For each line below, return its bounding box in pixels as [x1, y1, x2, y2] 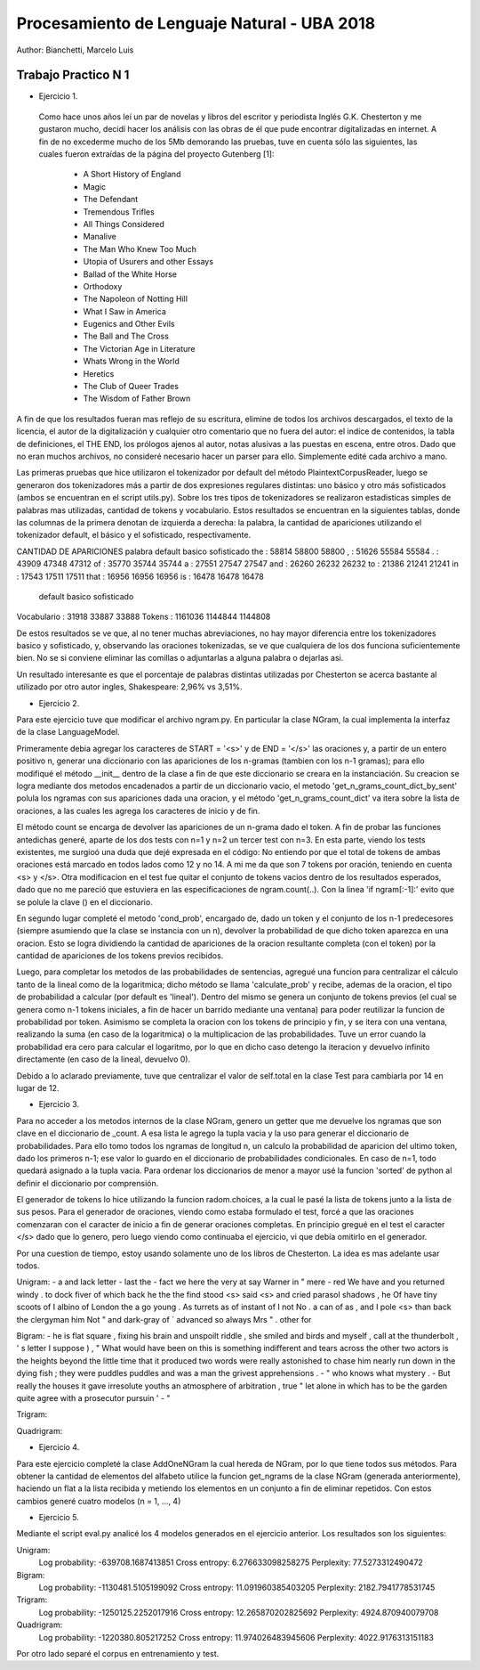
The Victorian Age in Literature [83, 343, 196, 354]
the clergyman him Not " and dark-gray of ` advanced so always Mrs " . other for [16, 1314, 312, 1324]
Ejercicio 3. [38, 1099, 80, 1110]
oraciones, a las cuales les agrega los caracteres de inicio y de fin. [16, 805, 260, 816]
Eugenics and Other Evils [83, 319, 175, 330]
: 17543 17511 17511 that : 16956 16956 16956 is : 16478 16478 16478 [16, 571, 264, 582]
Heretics [83, 368, 115, 379]
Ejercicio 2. [38, 697, 80, 708]
